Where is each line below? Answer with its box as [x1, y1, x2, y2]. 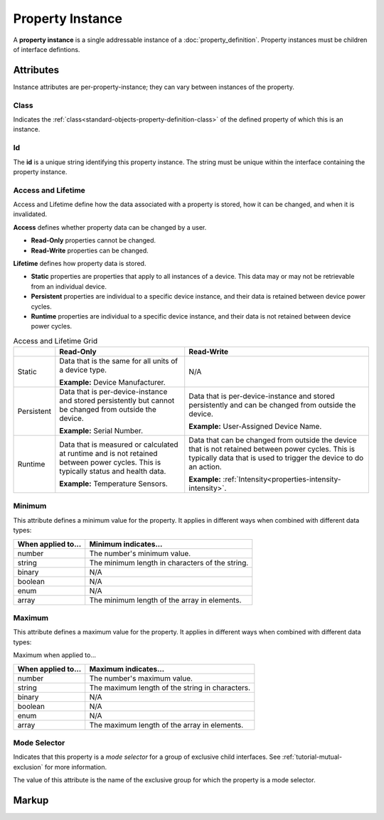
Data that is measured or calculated [59, 440, 178, 449]
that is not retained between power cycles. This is [188, 444, 356, 454]
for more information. [44, 762, 107, 771]
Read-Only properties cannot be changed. [31, 236, 156, 245]
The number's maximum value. [89, 673, 193, 683]
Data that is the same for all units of [59, 356, 178, 366]
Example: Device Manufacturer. [59, 378, 166, 388]
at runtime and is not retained [59, 449, 158, 459]
